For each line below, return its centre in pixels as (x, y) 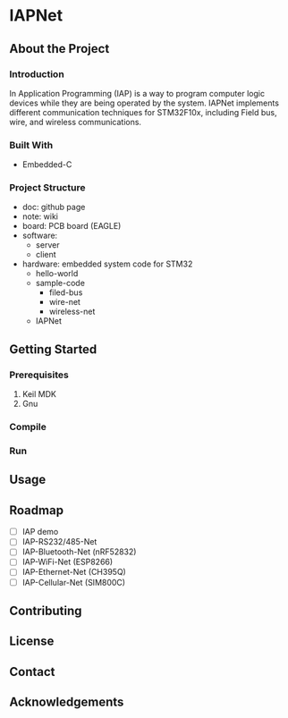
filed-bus (66, 292)
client (46, 255)
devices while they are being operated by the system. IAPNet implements (144, 103)
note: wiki (40, 216)
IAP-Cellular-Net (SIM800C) (74, 582)
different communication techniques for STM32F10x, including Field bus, (143, 112)
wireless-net (72, 312)
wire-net (64, 302)
